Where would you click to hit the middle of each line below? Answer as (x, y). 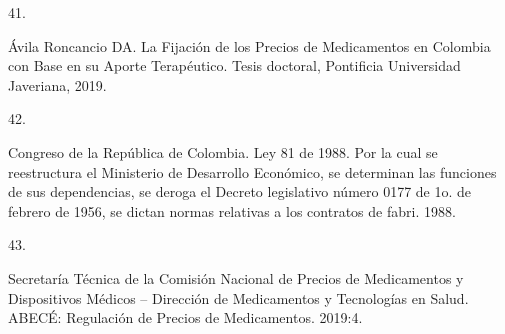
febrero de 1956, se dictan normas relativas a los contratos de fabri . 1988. (232, 210)
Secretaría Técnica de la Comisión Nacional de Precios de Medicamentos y (236, 277)
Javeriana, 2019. (57, 84)
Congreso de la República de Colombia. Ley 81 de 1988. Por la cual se (223, 151)
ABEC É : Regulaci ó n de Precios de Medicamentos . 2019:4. (185, 317)
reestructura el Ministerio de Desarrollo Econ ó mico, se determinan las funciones (252, 171)
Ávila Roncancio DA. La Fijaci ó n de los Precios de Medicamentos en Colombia (249, 45)
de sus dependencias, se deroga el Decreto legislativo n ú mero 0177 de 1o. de (240, 191)
